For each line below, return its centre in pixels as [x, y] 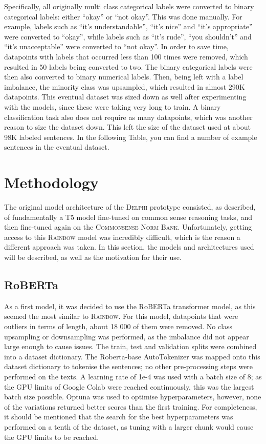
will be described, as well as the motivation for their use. [93, 257]
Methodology [51, 182]
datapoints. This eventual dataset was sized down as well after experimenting [125, 97]
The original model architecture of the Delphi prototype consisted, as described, [130, 207]
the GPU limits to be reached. [52, 437]
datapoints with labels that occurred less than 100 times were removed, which [126, 56]
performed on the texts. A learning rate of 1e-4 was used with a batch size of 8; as [133, 376]
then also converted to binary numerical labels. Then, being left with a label [124, 77]
